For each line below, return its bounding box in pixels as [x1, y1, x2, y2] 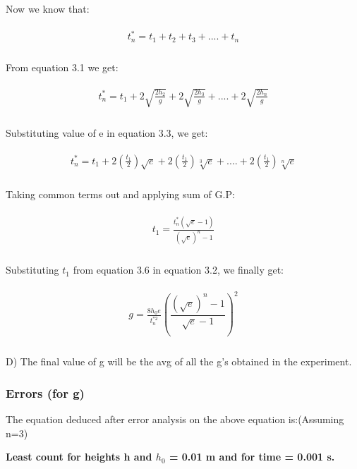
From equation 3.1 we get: [6, 59, 119, 74]
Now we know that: [6, 1, 90, 16]
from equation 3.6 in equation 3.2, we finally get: [73, 262, 284, 277]
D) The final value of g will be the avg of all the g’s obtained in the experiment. [6, 354, 352, 369]
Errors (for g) [6, 384, 85, 401]
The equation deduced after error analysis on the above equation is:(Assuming [6, 412, 344, 427]
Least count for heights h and [6, 449, 152, 464]
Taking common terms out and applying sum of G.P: [6, 187, 235, 202]
